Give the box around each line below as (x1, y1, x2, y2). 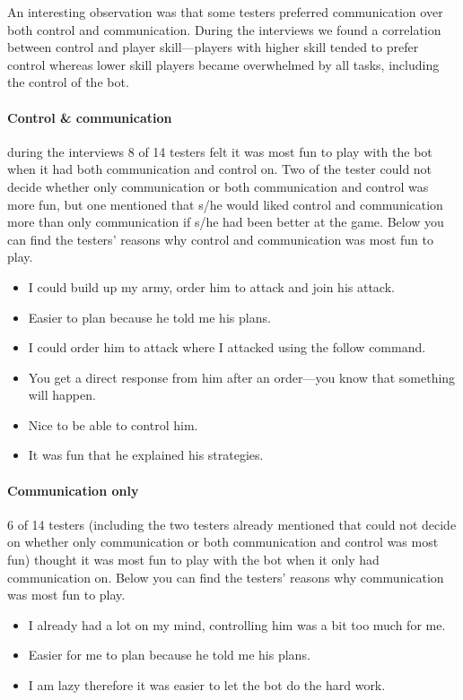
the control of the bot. (7, 73, 129, 91)
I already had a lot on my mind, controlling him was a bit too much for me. (28, 615, 446, 634)
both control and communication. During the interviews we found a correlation (7, 20, 441, 39)
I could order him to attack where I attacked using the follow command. (28, 338, 426, 357)
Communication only (7, 480, 139, 499)
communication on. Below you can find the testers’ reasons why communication (7, 567, 444, 586)
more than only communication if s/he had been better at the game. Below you (7, 212, 444, 231)
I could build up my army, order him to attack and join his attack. (28, 277, 395, 296)
